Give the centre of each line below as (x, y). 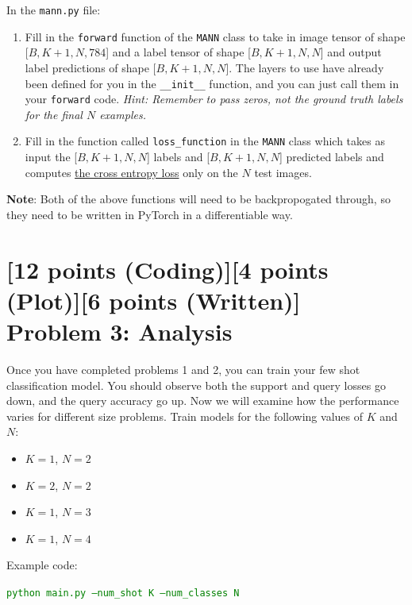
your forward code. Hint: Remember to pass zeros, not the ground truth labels (214, 99)
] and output (351, 52)
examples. (123, 114)
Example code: (42, 565)
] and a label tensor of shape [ (178, 52)
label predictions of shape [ (90, 67)
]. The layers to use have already (305, 67)
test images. (283, 172)
